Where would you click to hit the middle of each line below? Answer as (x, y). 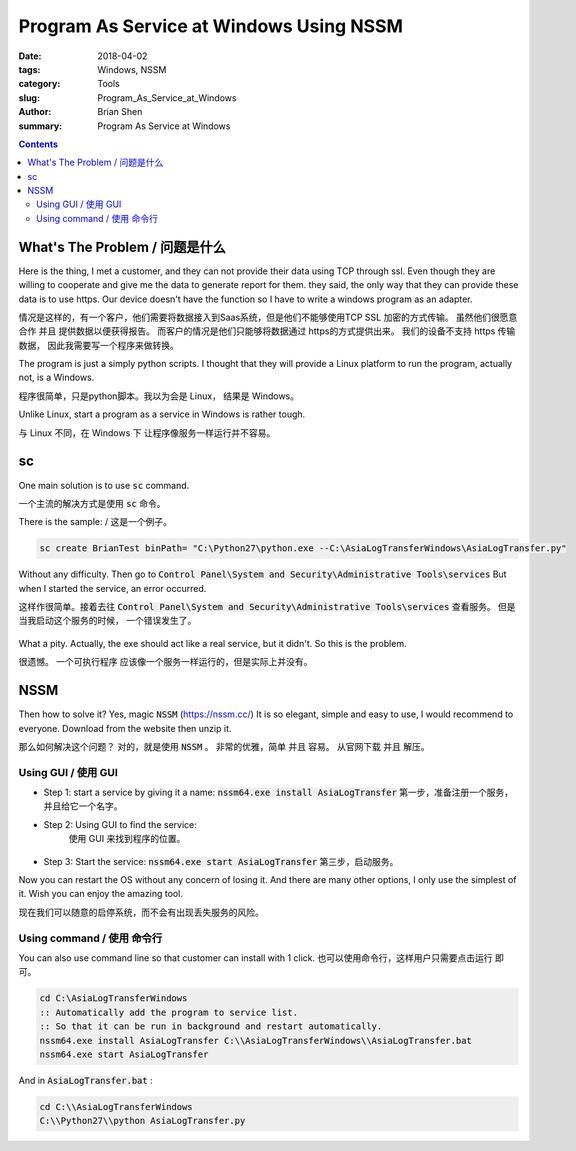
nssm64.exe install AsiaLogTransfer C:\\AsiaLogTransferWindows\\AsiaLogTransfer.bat (255, 1040)
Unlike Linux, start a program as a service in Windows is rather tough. (162, 414)
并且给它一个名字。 (83, 806)
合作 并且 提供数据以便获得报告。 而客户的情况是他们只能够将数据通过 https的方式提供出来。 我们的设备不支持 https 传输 (267, 331)
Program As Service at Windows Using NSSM (211, 26)
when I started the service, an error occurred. (112, 588)
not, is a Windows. (56, 377)
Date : (30, 56)
